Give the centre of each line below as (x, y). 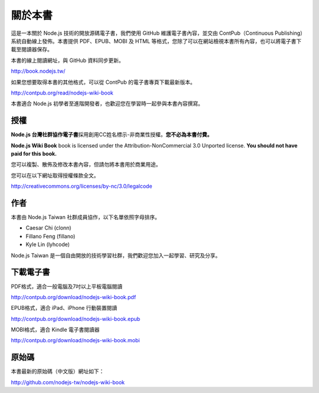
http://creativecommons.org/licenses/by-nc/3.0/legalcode (82, 186)
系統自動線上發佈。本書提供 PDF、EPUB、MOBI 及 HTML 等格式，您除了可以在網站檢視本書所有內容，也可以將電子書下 (156, 41)
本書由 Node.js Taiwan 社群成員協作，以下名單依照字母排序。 (86, 217)
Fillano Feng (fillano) (51, 236)
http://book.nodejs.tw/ (38, 71)
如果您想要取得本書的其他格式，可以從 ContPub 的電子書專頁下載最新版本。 (103, 82)
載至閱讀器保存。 (32, 50)
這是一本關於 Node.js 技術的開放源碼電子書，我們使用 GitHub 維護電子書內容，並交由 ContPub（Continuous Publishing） (158, 33)
